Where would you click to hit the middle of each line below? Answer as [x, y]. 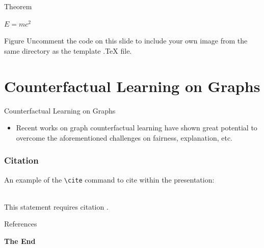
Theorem [18, 6]
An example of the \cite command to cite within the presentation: [109, 179]
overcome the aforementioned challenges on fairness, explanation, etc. [124, 137]
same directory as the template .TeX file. [68, 50]
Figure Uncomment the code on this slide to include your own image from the [126, 41]
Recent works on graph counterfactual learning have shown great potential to [137, 128]
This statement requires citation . [56, 206]
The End [20, 241]
